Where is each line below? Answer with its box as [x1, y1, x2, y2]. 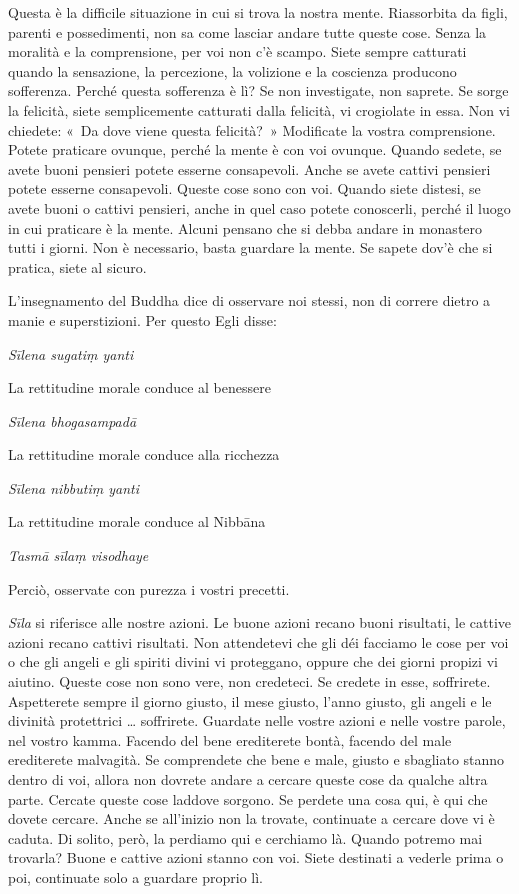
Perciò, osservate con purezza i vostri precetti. [8, 578, 290, 599]
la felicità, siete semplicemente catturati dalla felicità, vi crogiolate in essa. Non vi [8, 99, 511, 120]
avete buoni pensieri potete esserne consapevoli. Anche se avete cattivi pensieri [8, 158, 491, 179]
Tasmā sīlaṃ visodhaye [8, 545, 149, 566]
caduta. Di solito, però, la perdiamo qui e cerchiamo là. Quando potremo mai [8, 827, 483, 848]
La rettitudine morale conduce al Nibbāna [8, 511, 266, 532]
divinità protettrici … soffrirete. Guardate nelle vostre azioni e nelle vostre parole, [8, 710, 506, 731]
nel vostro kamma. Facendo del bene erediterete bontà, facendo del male [8, 729, 452, 750]
